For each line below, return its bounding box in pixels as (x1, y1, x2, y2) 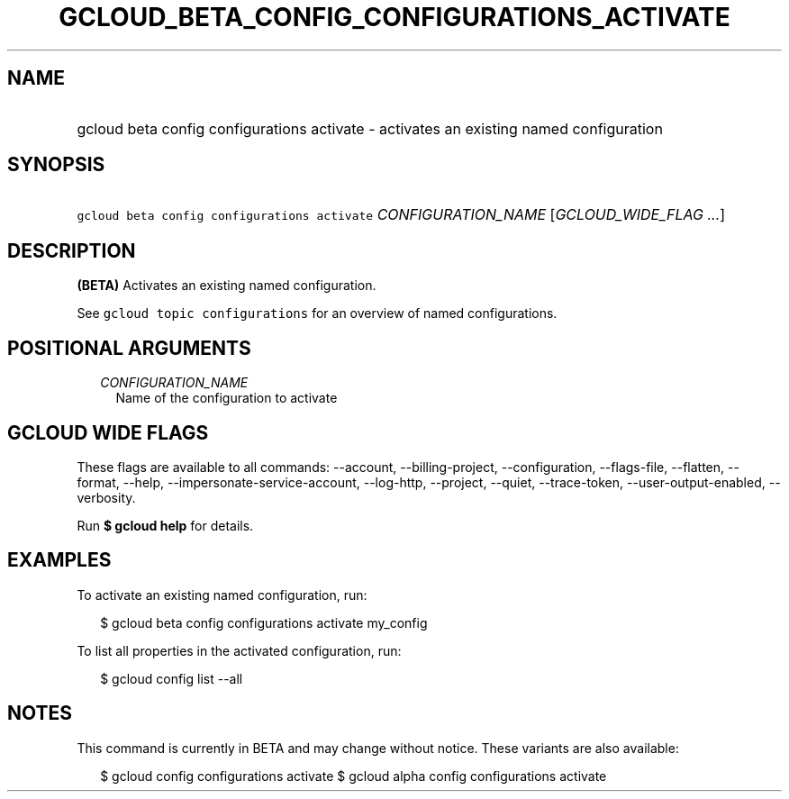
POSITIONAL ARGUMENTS (7, 336, 251, 359)
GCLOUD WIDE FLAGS (7, 421, 209, 444)
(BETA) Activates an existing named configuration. (77, 277, 376, 294)
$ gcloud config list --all (100, 670, 243, 686)
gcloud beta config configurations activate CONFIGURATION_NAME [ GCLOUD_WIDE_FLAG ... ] (77, 205, 726, 224)
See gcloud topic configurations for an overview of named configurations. (77, 305, 558, 322)
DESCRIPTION (7, 239, 136, 262)
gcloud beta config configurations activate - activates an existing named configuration (77, 119, 663, 138)
